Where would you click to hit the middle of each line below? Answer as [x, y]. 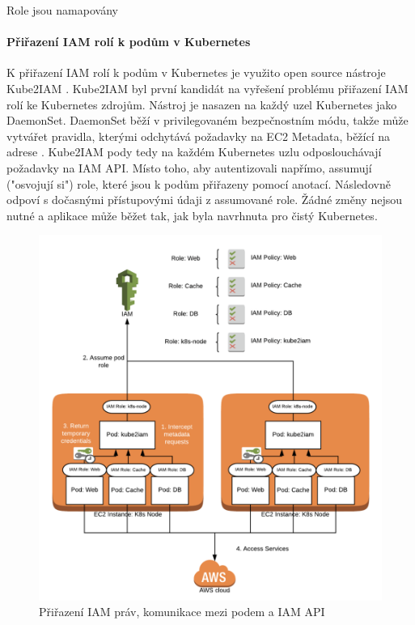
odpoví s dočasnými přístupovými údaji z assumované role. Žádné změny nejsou [204, 200]
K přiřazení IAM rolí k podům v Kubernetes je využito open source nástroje [196, 72]
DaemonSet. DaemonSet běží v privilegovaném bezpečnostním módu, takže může [207, 120]
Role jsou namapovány [62, 10]
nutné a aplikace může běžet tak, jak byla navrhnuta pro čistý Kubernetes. [192, 215]
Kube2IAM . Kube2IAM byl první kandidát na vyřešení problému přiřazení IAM [207, 88]
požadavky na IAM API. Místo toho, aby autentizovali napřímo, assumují [189, 167]
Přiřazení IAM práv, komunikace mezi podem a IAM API [182, 612]
